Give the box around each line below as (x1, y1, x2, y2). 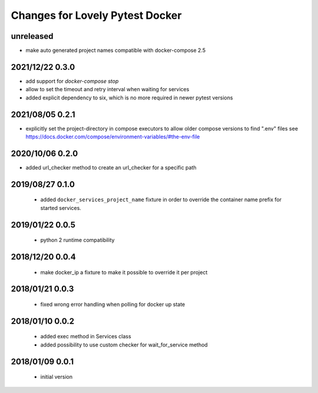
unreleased (11, 31, 54, 41)
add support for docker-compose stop (25, 77, 119, 85)
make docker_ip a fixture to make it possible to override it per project (40, 268, 208, 276)
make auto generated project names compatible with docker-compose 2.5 (25, 47, 206, 54)
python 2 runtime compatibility (40, 237, 115, 244)
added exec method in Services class (40, 333, 132, 340)
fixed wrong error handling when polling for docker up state (40, 301, 185, 308)
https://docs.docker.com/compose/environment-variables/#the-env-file (25, 133, 200, 141)
